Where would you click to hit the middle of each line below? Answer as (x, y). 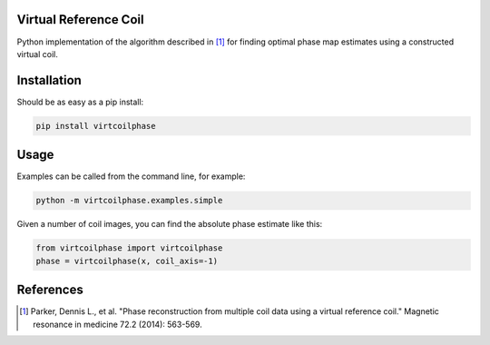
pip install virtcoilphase (96, 126)
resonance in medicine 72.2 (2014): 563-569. (118, 324)
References (50, 290)
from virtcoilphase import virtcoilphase (129, 248)
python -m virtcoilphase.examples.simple (129, 201)
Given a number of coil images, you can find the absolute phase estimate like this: (170, 224)
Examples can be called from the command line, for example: (131, 176)
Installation (49, 80)
